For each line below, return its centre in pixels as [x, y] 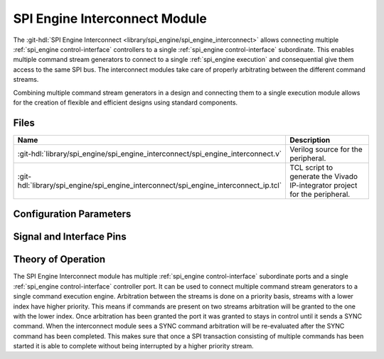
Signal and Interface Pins [70, 237]
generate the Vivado [324, 176]
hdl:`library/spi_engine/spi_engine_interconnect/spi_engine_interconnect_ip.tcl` [150, 185]
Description [310, 140]
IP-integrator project [324, 185]
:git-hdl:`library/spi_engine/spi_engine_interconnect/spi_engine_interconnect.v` [150, 154]
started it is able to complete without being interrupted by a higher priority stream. [133, 346]
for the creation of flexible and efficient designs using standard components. [126, 102]
